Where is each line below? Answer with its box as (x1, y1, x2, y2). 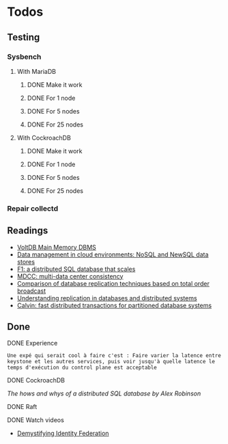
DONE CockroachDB (7, 376, 65, 384)
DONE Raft (7, 403, 38, 411)
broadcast (16, 287, 46, 295)
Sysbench (7, 52, 42, 62)
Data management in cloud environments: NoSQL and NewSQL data (16, 250, 209, 259)
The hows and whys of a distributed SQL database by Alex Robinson (7, 389, 201, 397)
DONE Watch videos (7, 416, 65, 424)
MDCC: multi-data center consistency (16, 272, 124, 280)
